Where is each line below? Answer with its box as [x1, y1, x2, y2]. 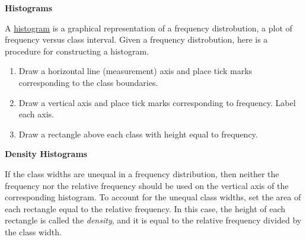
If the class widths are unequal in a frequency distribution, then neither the [5, 167, 279, 180]
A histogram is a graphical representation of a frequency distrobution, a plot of [5, 21, 292, 34]
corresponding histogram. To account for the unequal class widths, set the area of [5, 191, 301, 203]
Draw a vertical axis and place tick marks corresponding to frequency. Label [18, 96, 296, 108]
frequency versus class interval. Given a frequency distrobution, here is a [5, 33, 268, 46]
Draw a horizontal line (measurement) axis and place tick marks [18, 65, 253, 77]
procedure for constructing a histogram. [5, 44, 149, 57]
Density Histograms [5, 148, 88, 160]
